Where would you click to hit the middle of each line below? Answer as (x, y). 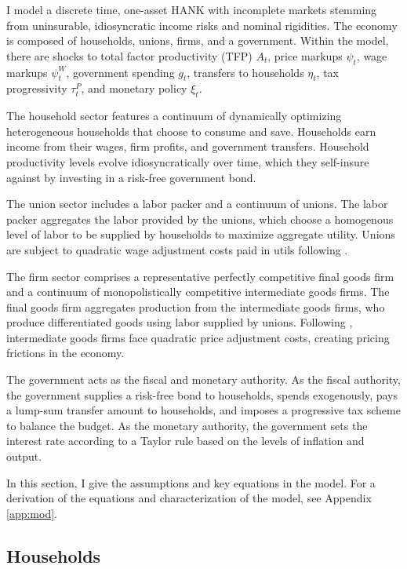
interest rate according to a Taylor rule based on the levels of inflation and (185, 441)
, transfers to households (245, 72)
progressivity (37, 88)
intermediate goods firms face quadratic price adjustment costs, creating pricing (198, 337)
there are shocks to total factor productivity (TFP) (129, 55)
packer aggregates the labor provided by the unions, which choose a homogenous (200, 219)
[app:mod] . (32, 513)
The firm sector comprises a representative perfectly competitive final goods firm (200, 276)
